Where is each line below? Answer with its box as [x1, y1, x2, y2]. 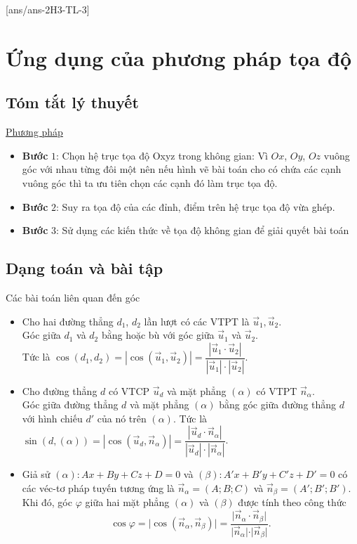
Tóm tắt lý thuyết [6, 91, 139, 113]
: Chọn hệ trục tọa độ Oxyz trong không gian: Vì [55, 148, 268, 162]
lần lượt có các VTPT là [144, 313, 250, 328]
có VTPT [256, 383, 297, 398]
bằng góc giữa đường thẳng [219, 397, 337, 412]
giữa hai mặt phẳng [85, 495, 170, 510]
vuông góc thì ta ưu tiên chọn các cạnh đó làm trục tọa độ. [22, 175, 278, 190]
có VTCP [108, 383, 150, 398]
